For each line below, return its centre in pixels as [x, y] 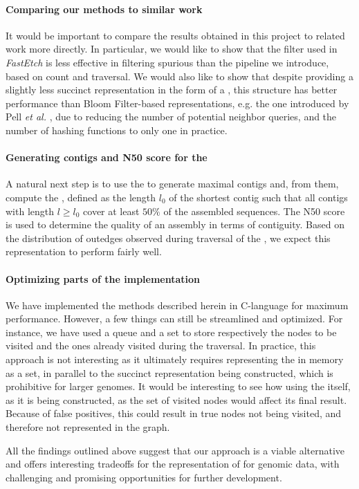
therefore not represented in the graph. [88, 427]
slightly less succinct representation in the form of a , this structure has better [172, 90]
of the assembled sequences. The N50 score [254, 211]
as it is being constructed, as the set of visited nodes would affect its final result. [176, 399]
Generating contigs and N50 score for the [107, 157]
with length [30, 211]
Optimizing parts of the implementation [103, 278]
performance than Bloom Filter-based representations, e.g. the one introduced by [177, 103]
